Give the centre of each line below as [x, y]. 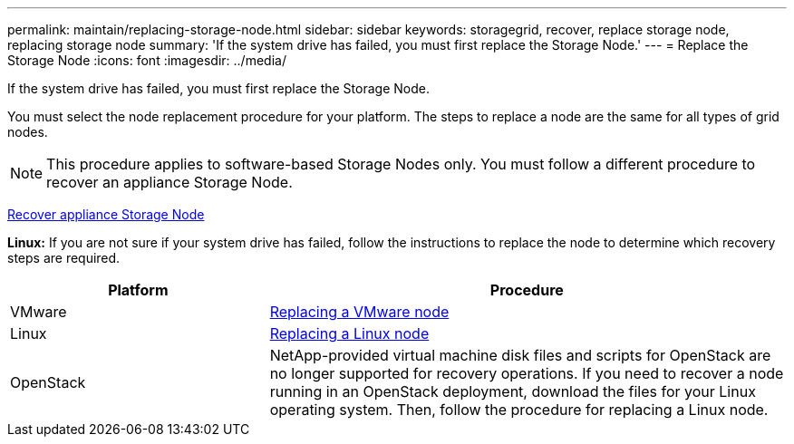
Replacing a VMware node [359, 312]
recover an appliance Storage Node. [169, 182]
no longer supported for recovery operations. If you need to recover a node [527, 373]
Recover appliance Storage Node [106, 214]
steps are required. [64, 258]
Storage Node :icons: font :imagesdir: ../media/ [147, 60]
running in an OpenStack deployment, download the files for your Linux [513, 391]
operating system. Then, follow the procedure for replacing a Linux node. [519, 410]
